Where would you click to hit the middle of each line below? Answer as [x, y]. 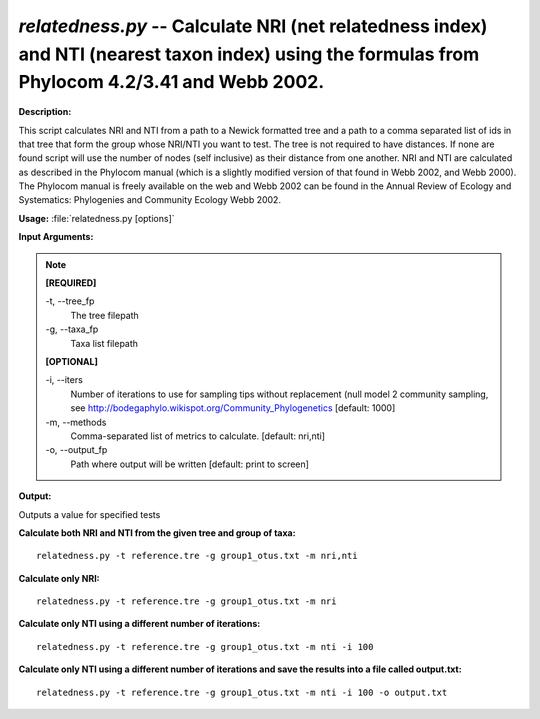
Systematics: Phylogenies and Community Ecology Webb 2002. [150, 200]
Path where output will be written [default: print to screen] [190, 464]
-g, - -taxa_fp [72, 329]
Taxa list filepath [104, 343]
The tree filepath [104, 315]
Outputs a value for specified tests [89, 514]
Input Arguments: [56, 237]
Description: [45, 112]
